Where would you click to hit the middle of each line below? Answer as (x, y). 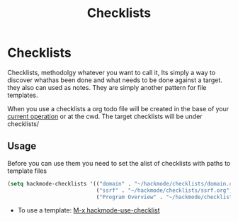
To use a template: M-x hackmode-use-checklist (89, 210)
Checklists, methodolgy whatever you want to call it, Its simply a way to (112, 72)
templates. (23, 95)
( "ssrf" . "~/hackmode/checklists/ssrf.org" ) (164, 190)
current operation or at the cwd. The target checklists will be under (105, 116)
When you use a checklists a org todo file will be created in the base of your (118, 108)
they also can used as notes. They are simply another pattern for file (107, 87)
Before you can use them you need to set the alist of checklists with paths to (119, 163)
